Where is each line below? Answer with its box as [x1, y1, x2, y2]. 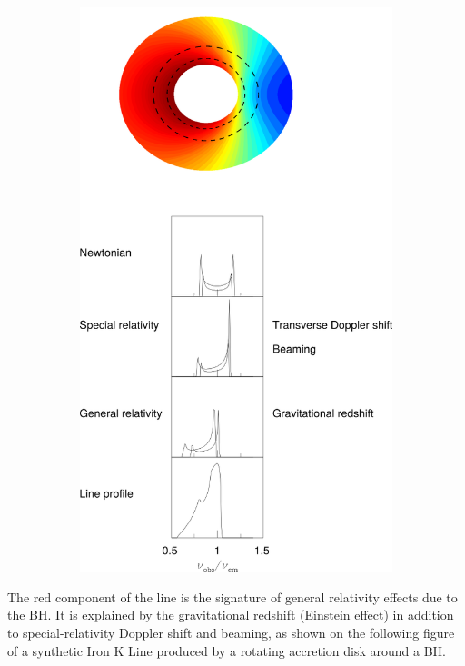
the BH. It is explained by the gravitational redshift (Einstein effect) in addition [7, 605, 454, 624]
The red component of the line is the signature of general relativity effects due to [7, 587, 458, 606]
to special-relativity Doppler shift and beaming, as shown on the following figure [7, 623, 455, 642]
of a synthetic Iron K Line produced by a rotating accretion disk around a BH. [7, 641, 446, 660]
